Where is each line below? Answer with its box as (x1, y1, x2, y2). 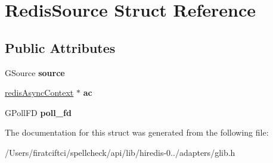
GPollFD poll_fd (5, 106, 72, 118)
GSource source (5, 66, 65, 79)
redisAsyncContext (5, 86, 74, 99)
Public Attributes (5, 38, 116, 57)
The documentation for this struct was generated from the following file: (5, 126, 269, 139)
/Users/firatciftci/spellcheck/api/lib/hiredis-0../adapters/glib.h (5, 146, 235, 158)
